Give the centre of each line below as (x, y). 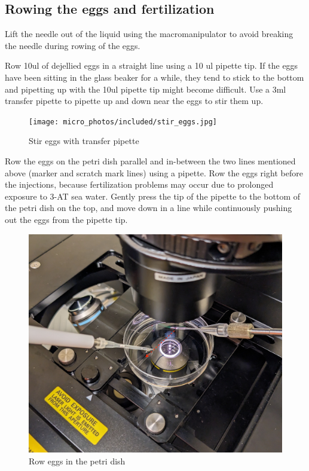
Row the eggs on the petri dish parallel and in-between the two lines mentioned (150, 161)
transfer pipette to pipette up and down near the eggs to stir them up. (134, 101)
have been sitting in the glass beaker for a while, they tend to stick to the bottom (154, 77)
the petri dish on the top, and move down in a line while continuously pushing (149, 208)
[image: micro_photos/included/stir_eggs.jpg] (123, 122)
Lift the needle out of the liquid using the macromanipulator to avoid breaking (149, 34)
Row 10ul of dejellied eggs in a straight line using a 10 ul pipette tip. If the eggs (152, 65)
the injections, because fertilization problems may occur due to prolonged (139, 184)
